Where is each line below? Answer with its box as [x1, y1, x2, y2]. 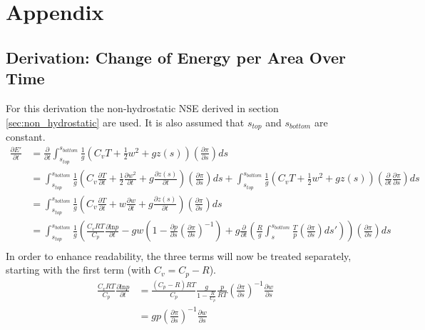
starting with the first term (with [6, 262, 151, 277]
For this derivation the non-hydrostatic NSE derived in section [6, 100, 279, 115]
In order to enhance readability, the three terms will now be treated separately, [6, 248, 352, 263]
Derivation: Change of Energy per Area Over [6, 46, 347, 68]
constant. [6, 129, 46, 144]
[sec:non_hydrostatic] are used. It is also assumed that [6, 114, 245, 129]
